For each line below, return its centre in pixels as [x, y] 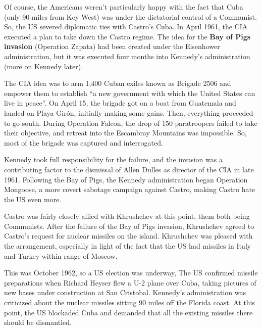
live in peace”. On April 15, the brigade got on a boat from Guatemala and [120, 103]
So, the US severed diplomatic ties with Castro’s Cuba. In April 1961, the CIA [126, 27]
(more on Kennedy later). [44, 66]
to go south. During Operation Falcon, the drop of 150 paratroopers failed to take [131, 123]
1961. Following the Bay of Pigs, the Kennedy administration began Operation [126, 179]
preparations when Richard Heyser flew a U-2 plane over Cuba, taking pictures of [130, 282]
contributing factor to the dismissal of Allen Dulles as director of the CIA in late [129, 169]
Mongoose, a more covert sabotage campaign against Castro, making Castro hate [130, 189]
